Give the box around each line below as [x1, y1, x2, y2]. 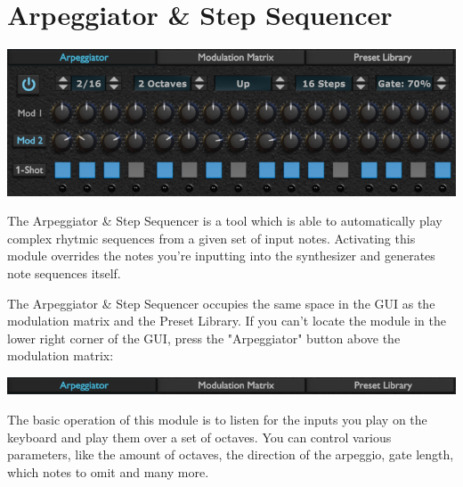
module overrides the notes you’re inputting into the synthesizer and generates [7, 246, 435, 265]
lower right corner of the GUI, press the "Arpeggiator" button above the [7, 328, 401, 347]
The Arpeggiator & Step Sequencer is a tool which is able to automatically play [7, 211, 443, 230]
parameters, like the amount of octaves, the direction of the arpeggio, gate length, [7, 445, 454, 464]
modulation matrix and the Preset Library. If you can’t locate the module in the [7, 311, 446, 330]
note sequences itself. [7, 263, 121, 282]
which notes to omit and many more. [7, 462, 209, 481]
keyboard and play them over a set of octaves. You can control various [7, 427, 392, 446]
